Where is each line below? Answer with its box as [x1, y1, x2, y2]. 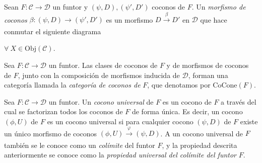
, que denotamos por [147, 79, 211, 90]
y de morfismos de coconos [166, 59, 249, 70]
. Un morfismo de [191, 2, 246, 12]
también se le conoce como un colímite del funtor [4, 139, 155, 150]
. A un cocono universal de [160, 128, 243, 138]
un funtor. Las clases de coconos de [48, 59, 158, 70]
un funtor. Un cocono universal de [48, 96, 154, 107]
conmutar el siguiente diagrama [4, 26, 101, 36]
